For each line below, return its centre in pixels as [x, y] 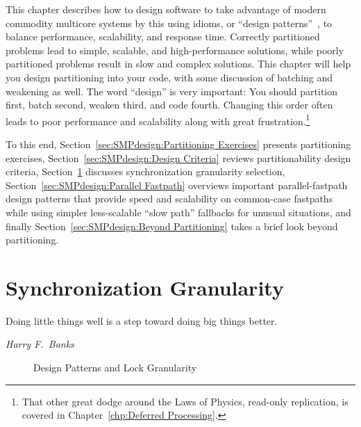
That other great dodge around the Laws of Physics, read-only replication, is [185, 401]
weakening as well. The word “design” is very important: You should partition [172, 91]
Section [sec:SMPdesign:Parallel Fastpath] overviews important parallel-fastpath [177, 185]
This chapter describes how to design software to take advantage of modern [166, 9]
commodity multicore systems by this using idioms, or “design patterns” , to [169, 23]
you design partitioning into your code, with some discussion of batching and [169, 77]
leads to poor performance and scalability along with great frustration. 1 [158, 120]
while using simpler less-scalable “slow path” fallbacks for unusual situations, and [178, 212]
